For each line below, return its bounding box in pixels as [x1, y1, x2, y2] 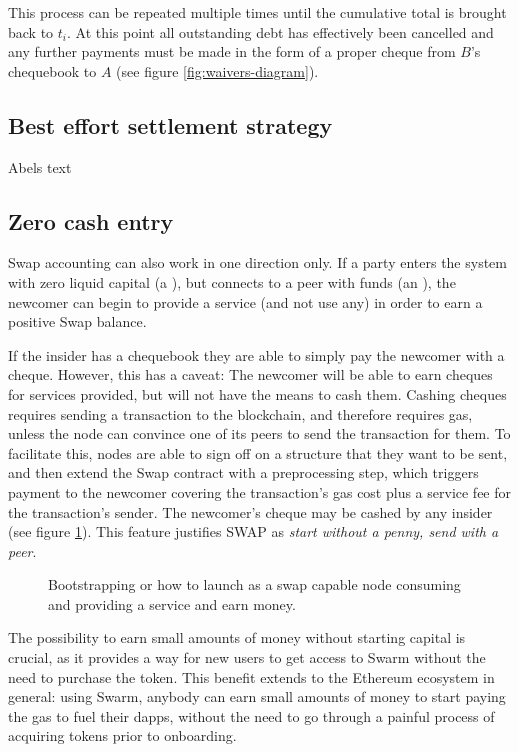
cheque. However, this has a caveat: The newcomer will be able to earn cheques [8, 364, 493, 385]
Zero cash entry [8, 205, 174, 236]
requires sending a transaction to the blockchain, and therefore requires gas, [8, 403, 473, 424]
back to [8, 21, 54, 42]
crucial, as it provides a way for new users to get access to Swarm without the [8, 647, 486, 668]
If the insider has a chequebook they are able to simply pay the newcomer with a [8, 344, 505, 365]
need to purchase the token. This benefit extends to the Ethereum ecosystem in [8, 666, 495, 687]
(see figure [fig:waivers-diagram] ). [116, 60, 319, 81]
